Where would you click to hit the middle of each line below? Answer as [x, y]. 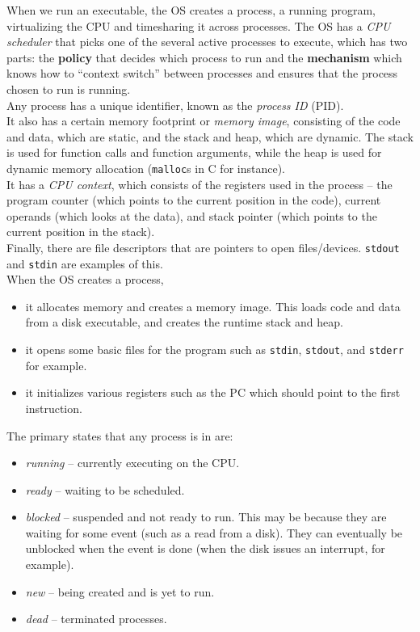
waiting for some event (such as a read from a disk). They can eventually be [214, 532]
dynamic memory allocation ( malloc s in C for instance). [146, 168]
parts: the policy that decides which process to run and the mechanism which [204, 57]
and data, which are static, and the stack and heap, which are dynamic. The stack [210, 136]
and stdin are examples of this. [85, 263]
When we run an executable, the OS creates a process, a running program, [191, 10]
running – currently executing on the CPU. [132, 463]
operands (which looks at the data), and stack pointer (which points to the [192, 215]
